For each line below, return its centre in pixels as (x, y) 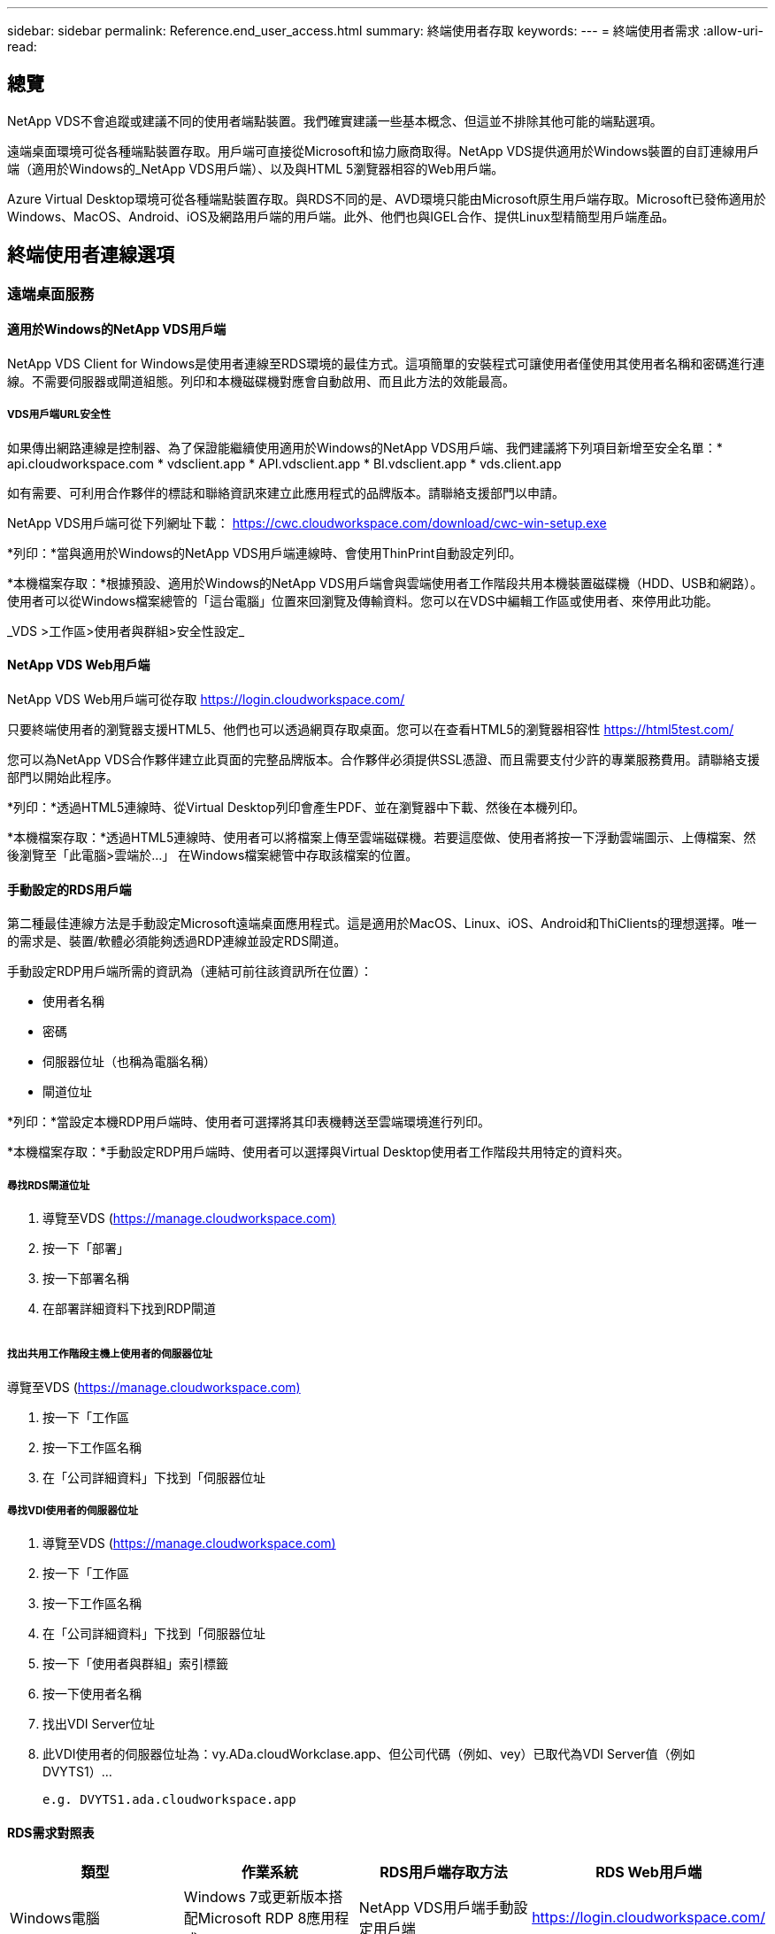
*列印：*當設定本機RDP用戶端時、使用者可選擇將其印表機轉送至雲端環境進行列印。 (249, 1122)
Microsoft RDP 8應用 (266, 1918)
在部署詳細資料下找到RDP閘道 (130, 1308)
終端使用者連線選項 (91, 255)
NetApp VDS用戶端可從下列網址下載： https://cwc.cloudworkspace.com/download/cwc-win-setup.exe (307, 522)
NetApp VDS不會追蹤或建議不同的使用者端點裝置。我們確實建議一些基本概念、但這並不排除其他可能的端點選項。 (335, 120)
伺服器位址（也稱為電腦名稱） (129, 1062)
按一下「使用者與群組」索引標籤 (135, 1664)
